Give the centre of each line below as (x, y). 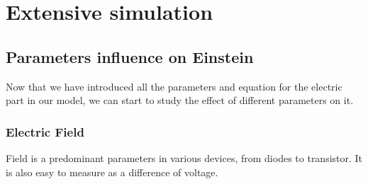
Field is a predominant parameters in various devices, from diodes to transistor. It (184, 157)
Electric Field (45, 131)
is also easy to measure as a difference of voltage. (112, 172)
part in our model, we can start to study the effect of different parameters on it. (180, 100)
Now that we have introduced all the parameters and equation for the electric (174, 86)
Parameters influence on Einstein (130, 56)
